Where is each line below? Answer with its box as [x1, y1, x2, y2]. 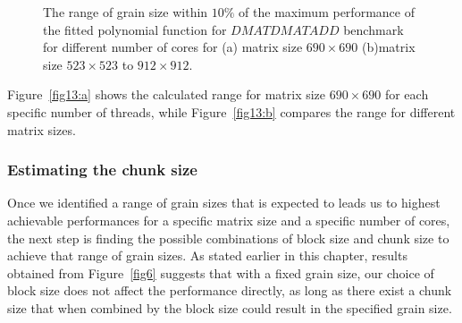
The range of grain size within [43, 3, 208, 21]
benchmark [343, 20, 404, 38]
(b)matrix [361, 38, 416, 56]
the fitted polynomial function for [43, 20, 227, 38]
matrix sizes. [7, 120, 76, 139]
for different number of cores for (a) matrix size [43, 38, 303, 56]
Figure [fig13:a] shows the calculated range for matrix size [7, 85, 326, 104]
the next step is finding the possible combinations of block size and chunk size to [7, 228, 449, 247]
